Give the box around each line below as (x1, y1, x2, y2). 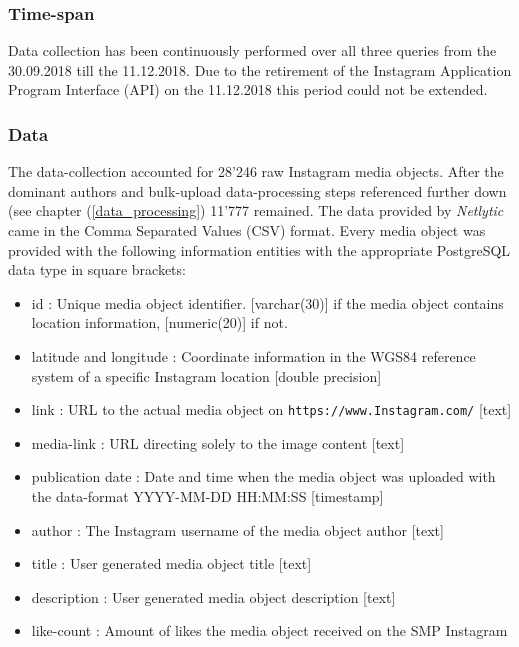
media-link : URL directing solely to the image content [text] (31, 432, 405, 453)
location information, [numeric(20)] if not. (31, 312, 288, 333)
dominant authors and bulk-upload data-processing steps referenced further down (8, 180, 507, 201)
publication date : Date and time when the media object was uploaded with (31, 466, 496, 487)
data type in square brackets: (8, 259, 186, 280)
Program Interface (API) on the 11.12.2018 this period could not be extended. (8, 79, 488, 100)
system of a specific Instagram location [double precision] (31, 365, 382, 386)
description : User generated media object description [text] (31, 586, 396, 607)
